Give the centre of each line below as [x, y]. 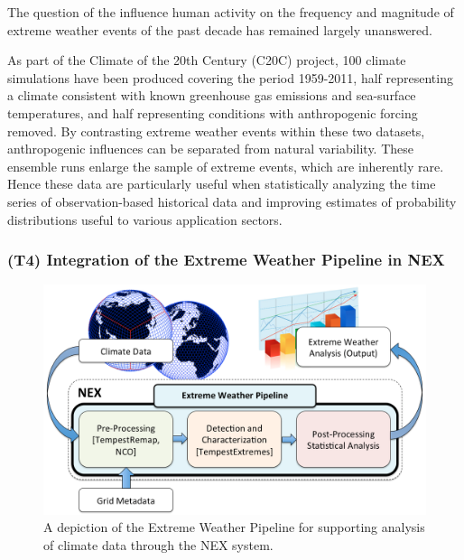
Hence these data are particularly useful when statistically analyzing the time [222, 184]
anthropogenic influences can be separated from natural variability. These [211, 149]
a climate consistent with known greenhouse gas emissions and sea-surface [212, 95]
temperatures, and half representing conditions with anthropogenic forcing [213, 112]
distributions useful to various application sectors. [145, 219]
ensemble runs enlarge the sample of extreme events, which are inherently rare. [226, 166]
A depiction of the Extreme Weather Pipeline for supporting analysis [234, 527]
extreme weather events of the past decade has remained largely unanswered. [220, 29]
